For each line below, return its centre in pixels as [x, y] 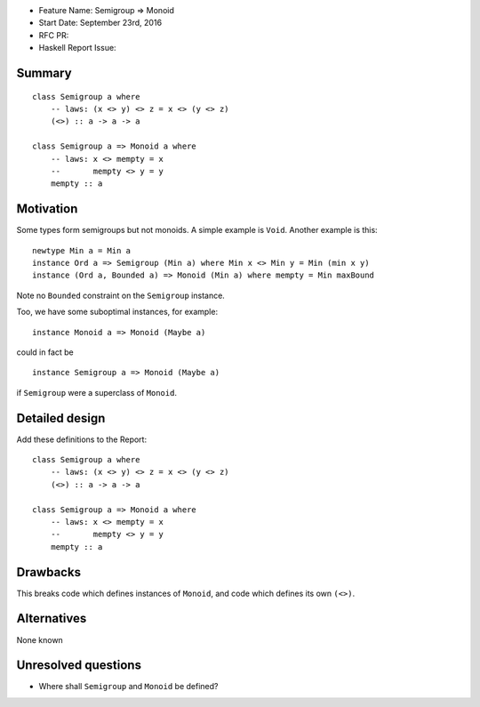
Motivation [47, 209]
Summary [44, 72]
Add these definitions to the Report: [81, 439]
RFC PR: [54, 35]
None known [40, 639]
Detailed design [61, 418]
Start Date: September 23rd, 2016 [100, 23]
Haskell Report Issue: [77, 48]
